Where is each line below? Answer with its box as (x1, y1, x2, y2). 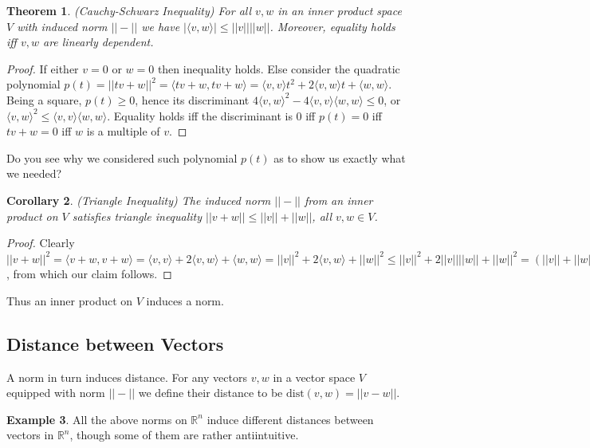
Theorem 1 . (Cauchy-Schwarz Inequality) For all (6, 2, 252, 18)
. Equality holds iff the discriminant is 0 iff (107, 107, 316, 124)
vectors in (6, 426, 54, 443)
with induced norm (17, 18, 108, 34)
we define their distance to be (138, 384, 283, 401)
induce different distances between (206, 411, 374, 427)
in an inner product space (277, 2, 402, 18)
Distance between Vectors (6, 331, 224, 356)
